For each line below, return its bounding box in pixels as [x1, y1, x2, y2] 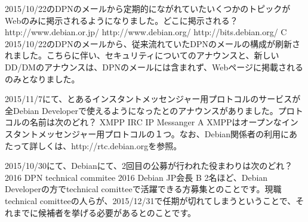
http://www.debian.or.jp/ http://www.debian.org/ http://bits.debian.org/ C [5, 26, 287, 38]
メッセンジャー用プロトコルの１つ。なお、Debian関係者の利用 [38, 127, 281, 140]
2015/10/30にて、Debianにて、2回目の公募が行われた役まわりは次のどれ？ [5, 159, 293, 172]
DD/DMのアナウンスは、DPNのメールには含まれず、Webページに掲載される [5, 60, 304, 73]
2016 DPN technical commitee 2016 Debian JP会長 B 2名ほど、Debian [5, 171, 268, 183]
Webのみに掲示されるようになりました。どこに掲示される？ [5, 14, 238, 26]
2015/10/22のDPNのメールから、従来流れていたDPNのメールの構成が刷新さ [5, 37, 301, 50]
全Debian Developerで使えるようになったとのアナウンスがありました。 [5, 104, 278, 116]
